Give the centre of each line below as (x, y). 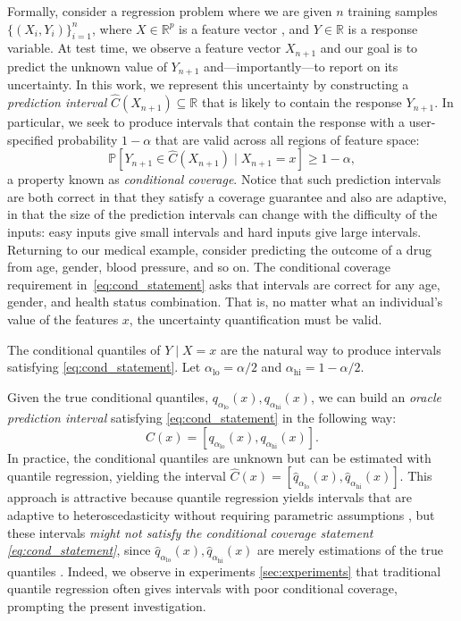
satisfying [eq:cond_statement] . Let (104, 367)
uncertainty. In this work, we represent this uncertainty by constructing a (208, 84)
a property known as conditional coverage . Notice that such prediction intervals (224, 179)
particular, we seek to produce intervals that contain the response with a (206, 122)
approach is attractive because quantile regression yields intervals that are (210, 497)
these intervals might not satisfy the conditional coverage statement (190, 532)
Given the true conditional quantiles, (108, 396)
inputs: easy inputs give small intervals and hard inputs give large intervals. (214, 232)
